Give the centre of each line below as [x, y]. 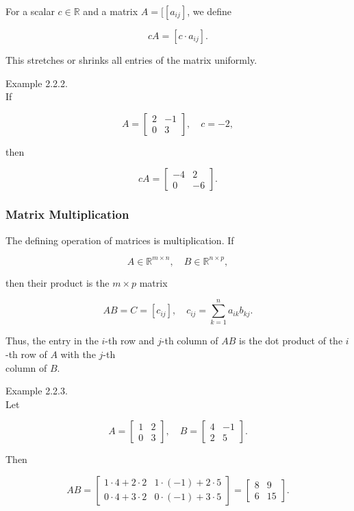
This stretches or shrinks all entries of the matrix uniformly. [131, 60]
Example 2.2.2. [37, 83]
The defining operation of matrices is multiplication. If [120, 240]
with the [78, 354]
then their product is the [58, 282]
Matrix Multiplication [67, 214]
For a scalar [30, 11]
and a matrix [111, 11]
